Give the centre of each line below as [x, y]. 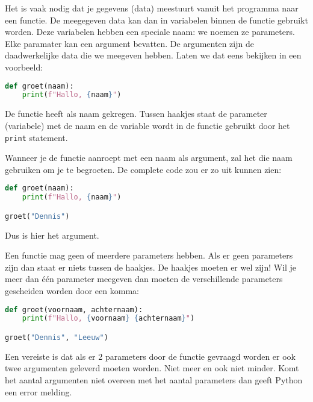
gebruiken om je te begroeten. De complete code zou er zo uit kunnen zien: [143, 169]
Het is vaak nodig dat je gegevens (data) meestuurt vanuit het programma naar [152, 8]
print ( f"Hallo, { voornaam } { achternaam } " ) [108, 319]
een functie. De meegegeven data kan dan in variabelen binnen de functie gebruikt [156, 20]
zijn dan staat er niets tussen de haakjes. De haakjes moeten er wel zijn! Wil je [151, 267]
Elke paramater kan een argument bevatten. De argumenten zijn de [129, 43]
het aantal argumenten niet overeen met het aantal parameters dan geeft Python [154, 380]
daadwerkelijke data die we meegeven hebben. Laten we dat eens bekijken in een [153, 55]
